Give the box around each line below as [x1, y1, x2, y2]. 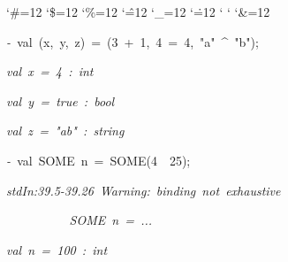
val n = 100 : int [6, 240, 108, 258]
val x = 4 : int [6, 62, 94, 81]
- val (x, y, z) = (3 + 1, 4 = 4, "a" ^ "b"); [6, 32, 259, 50]
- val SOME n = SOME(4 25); [6, 150, 191, 169]
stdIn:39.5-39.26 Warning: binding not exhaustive [6, 181, 281, 199]
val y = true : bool [6, 91, 115, 110]
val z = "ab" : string [6, 121, 125, 140]
